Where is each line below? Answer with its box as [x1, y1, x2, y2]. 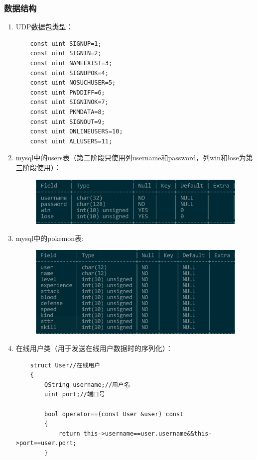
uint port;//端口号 [44, 391, 105, 398]
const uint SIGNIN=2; [30, 50, 102, 57]
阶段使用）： [22, 162, 61, 172]
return [58, 430, 80, 437]
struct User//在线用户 [30, 361, 101, 369]
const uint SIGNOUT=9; [30, 118, 105, 125]
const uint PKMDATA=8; [30, 108, 105, 115]
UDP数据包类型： [15, 21, 73, 32]
